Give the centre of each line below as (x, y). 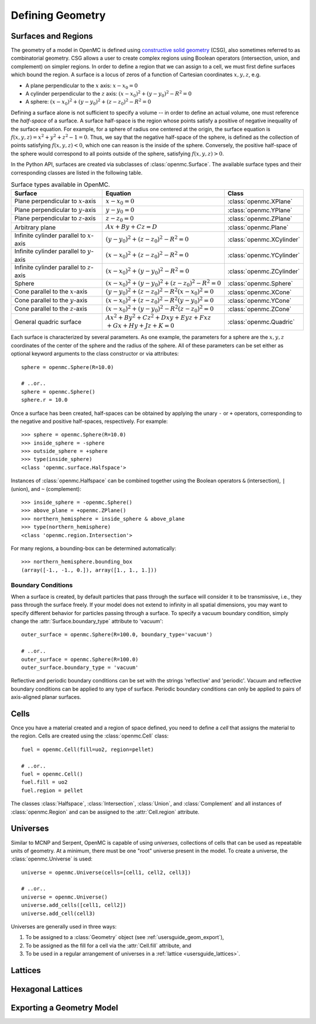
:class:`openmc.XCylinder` (264, 240)
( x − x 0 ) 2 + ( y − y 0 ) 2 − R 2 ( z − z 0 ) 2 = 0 (160, 309)
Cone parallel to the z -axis (51, 309)
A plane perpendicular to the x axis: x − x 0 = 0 (82, 86)
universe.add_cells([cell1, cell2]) (74, 905)
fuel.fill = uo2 (44, 782)
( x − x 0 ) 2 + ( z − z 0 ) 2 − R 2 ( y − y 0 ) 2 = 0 (160, 300)
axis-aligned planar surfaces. (46, 697)
